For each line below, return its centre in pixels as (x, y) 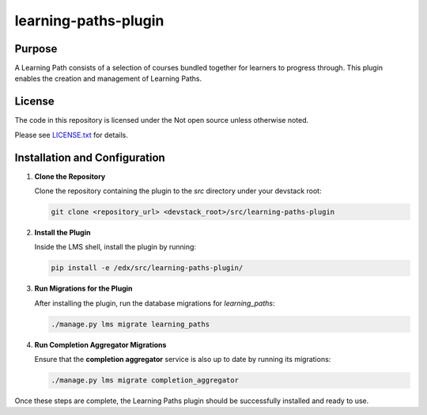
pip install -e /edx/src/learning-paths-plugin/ (147, 268)
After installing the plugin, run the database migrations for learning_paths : (155, 303)
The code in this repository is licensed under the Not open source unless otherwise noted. (162, 120)
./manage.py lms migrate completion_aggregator (145, 381)
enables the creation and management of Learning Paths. (108, 78)
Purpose (36, 49)
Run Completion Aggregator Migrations (100, 345)
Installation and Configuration (90, 157)
